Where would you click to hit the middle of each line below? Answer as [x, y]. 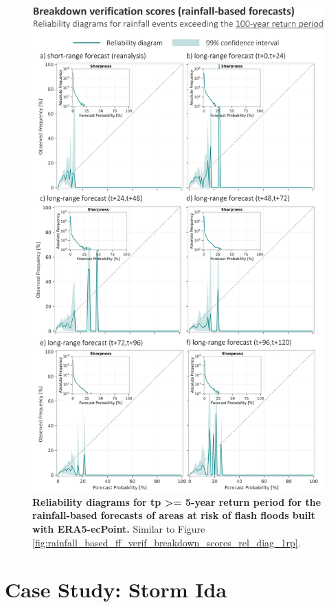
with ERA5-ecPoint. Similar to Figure [119, 528]
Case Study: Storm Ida [116, 589]
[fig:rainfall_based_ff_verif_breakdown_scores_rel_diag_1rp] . [167, 542]
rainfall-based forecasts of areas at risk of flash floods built [174, 515]
